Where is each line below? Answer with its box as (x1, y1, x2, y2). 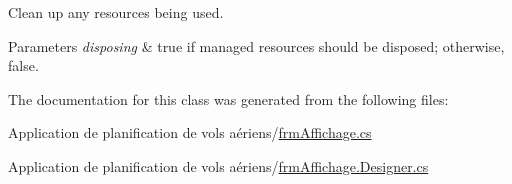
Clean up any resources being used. (8, 2, 224, 22)
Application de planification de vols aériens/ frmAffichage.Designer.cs (8, 155, 429, 176)
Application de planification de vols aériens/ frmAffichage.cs (8, 122, 372, 143)
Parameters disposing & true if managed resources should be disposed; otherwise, (8, 35, 505, 56)
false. (8, 55, 39, 76)
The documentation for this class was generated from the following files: (8, 88, 449, 109)
